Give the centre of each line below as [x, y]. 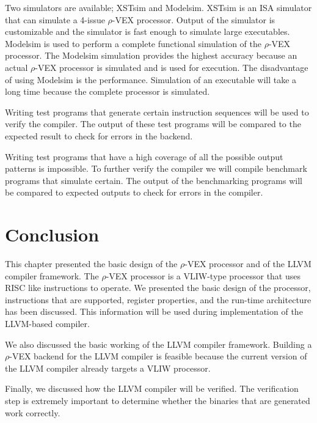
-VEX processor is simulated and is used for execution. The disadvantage [172, 67]
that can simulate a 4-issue [55, 19]
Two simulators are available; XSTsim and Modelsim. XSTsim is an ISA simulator [158, 7]
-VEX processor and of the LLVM [248, 264]
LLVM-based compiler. [47, 323]
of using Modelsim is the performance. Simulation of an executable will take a [151, 79]
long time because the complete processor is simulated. [107, 91]
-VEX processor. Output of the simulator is [194, 19]
